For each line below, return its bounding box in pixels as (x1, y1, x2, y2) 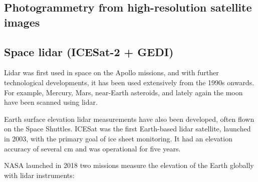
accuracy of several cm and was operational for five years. (4, 143, 181, 153)
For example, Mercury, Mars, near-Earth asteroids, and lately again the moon (4, 87, 243, 97)
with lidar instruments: (4, 169, 75, 180)
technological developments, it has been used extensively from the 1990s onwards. (4, 77, 254, 87)
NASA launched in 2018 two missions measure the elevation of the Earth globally (4, 160, 254, 170)
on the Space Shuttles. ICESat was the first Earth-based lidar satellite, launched (4, 123, 251, 134)
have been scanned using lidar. (4, 97, 98, 107)
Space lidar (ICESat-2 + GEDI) (4, 44, 174, 59)
